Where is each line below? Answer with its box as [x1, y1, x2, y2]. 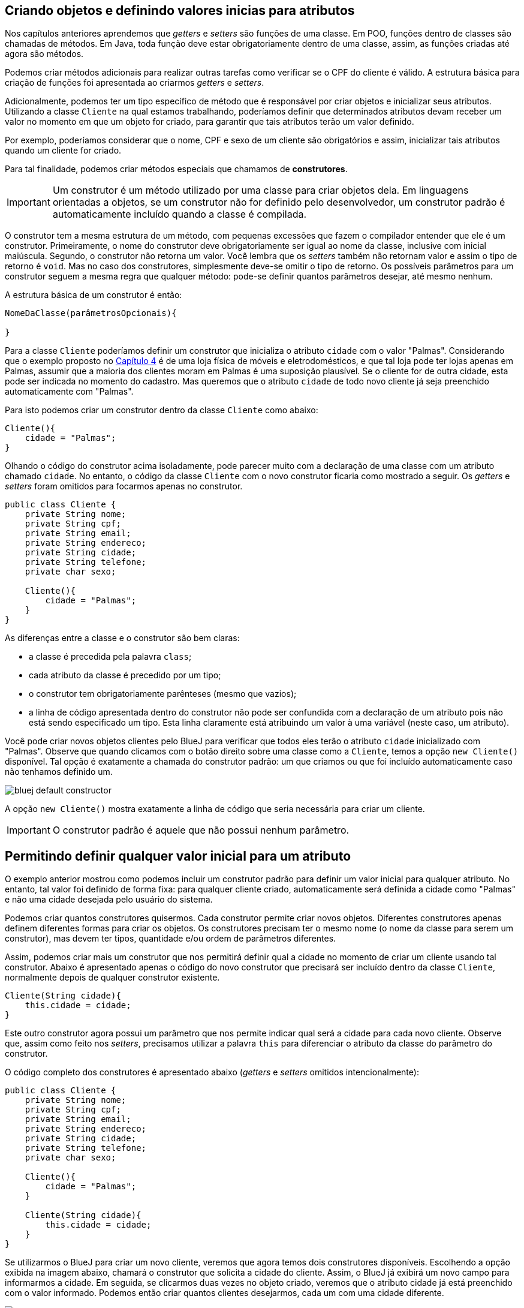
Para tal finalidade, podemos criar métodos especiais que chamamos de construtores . [5, 164, 348, 175]
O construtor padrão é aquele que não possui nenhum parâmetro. [52, 824, 350, 837]
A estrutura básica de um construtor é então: [5, 290, 182, 300]
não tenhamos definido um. [5, 766, 113, 777]
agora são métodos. [5, 49, 84, 59]
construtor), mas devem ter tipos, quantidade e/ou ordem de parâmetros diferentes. [5, 933, 336, 944]
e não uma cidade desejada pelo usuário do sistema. [5, 894, 213, 905]
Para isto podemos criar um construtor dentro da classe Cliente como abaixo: [5, 405, 318, 416]
